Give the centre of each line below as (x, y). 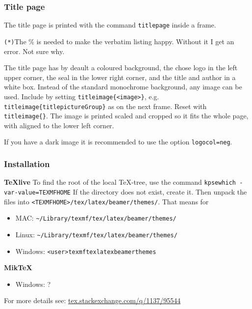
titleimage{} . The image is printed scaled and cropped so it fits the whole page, (126, 116)
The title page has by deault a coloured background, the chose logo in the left (121, 68)
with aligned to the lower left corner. (59, 125)
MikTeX (18, 267)
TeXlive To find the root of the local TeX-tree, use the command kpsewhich (120, 182)
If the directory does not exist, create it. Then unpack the (160, 192)
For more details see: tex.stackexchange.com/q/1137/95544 (92, 300)
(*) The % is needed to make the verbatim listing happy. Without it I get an (119, 41)
